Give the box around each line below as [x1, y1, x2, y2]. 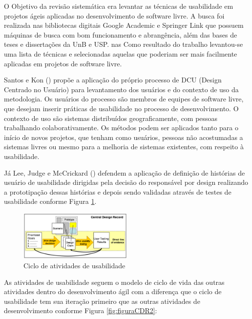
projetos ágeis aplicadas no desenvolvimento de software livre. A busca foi [4, 10, 225, 20]
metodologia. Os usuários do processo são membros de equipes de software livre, [4, 94, 244, 104]
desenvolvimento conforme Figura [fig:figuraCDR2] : [4, 305, 157, 316]
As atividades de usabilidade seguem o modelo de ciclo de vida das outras [4, 277, 225, 287]
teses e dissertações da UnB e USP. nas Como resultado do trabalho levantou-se [4, 39, 243, 49]
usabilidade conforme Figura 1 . [4, 196, 97, 206]
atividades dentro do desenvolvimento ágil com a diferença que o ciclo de [4, 286, 222, 297]
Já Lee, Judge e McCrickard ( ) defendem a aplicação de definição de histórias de [4, 167, 245, 178]
